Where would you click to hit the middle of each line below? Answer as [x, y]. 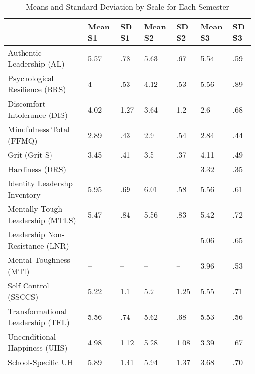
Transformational [38, 311]
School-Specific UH [40, 362]
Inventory [24, 194]
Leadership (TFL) [39, 322]
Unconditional [32, 336]
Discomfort [27, 103]
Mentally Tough [35, 209]
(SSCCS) [23, 297]
